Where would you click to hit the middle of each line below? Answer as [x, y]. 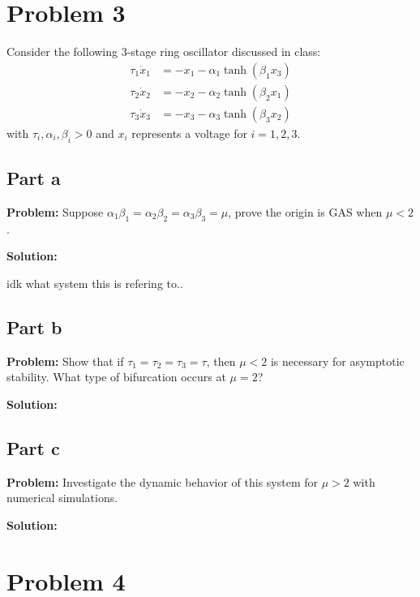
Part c [33, 447]
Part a [34, 178]
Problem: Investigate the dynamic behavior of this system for [163, 481]
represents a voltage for [189, 133]
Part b [34, 326]
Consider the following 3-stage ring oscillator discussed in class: [164, 52]
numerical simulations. [62, 498]
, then [221, 361]
